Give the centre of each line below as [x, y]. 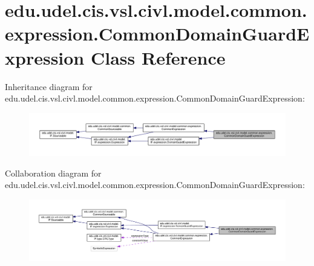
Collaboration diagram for [53, 173]
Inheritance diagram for [49, 86]
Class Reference [158, 57]
